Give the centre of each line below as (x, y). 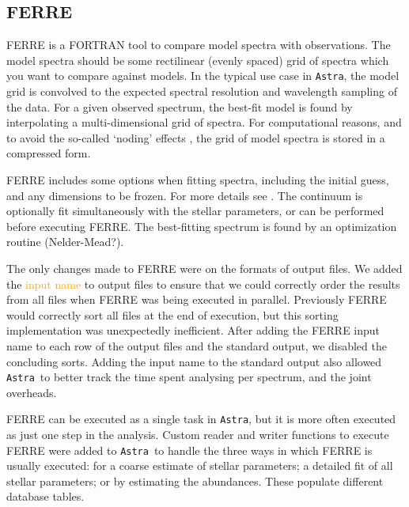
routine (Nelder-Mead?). (65, 242)
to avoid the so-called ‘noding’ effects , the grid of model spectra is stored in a (196, 137)
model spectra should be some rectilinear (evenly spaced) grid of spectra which (198, 60)
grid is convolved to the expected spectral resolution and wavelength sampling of (202, 91)
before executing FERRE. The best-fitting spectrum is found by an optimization (202, 226)
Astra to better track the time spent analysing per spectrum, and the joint (189, 377)
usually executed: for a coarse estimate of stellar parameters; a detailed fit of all (200, 465)
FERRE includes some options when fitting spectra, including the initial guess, (198, 180)
